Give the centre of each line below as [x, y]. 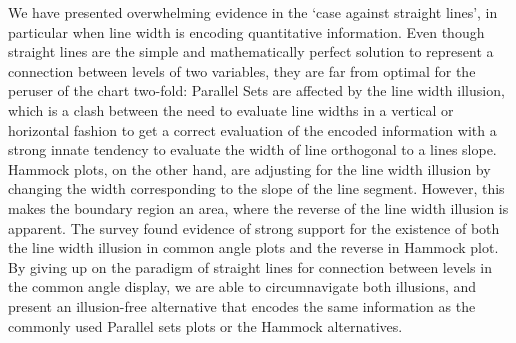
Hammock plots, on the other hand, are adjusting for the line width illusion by [249, 168]
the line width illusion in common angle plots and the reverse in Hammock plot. [253, 247]
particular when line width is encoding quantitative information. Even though [246, 31]
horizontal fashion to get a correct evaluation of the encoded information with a [252, 129]
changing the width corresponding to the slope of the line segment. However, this [256, 188]
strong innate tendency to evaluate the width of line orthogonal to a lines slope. [252, 149]
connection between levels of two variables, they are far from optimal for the [242, 70]
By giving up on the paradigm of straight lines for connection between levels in [250, 266]
